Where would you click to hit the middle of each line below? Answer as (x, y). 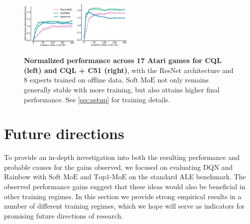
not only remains (183, 80)
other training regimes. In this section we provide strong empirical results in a (123, 196)
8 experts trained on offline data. (74, 80)
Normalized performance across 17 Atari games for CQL (123, 60)
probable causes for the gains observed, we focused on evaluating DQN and (118, 167)
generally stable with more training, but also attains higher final (122, 89)
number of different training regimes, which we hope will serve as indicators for (125, 206)
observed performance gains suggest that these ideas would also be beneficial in (125, 187)
